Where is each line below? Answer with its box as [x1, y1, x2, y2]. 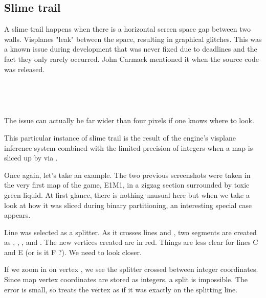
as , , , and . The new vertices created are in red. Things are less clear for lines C [4, 237, 258, 247]
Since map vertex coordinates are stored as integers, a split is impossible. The [4, 274, 248, 285]
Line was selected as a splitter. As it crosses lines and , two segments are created [4, 226, 257, 237]
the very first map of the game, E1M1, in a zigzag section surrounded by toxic [4, 179, 250, 190]
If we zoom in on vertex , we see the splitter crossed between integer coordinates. [4, 264, 258, 274]
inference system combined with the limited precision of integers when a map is [4, 142, 253, 153]
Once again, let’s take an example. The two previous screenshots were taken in [4, 169, 251, 180]
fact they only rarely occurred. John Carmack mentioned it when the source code [4, 53, 259, 64]
